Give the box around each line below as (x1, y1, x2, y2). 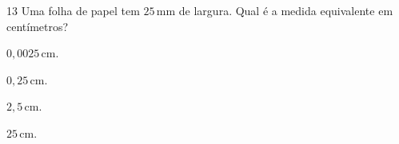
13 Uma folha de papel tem (6, 2, 140, 18)
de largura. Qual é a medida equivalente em (178, 2, 393, 18)
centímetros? (6, 18, 69, 34)
